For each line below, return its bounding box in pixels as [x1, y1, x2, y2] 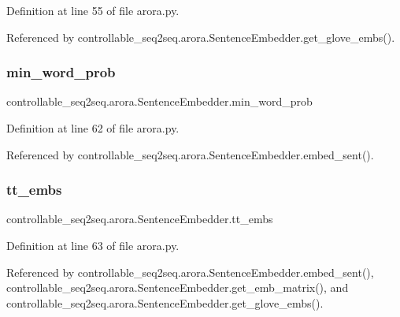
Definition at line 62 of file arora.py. [6, 120, 180, 136]
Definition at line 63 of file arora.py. [6, 237, 180, 253]
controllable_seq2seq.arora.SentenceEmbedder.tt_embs [6, 211, 273, 227]
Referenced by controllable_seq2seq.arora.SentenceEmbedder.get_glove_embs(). [6, 28, 395, 45]
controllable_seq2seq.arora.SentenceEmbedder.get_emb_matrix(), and [6, 279, 349, 296]
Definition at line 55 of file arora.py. [6, 2, 180, 18]
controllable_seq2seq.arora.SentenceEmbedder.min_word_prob [6, 93, 313, 110]
